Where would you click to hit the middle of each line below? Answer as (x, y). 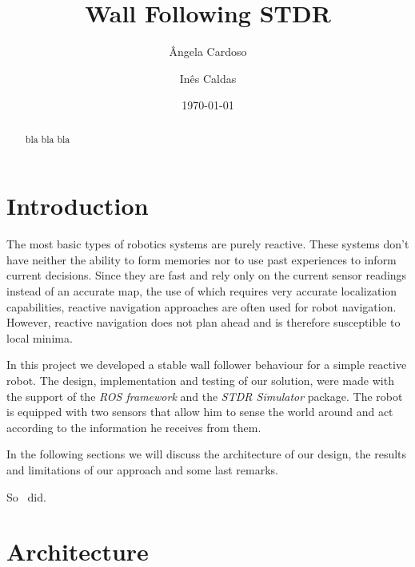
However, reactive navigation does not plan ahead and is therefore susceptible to (204, 322)
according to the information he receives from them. (134, 427)
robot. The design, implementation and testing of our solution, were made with (200, 381)
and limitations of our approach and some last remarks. (142, 470)
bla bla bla (48, 139)
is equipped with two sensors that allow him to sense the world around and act (200, 412)
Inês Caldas (208, 78)
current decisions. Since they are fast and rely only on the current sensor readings (207, 275)
